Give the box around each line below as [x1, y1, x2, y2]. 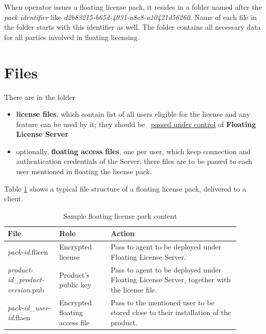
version [8, 284, 30, 295]
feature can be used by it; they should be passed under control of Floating [16, 118, 256, 129]
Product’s [59, 269, 90, 280]
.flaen [13, 312, 31, 323]
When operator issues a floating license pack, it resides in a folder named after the [4, 2, 262, 12]
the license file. [110, 284, 157, 295]
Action [110, 228, 135, 239]
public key [59, 279, 92, 290]
